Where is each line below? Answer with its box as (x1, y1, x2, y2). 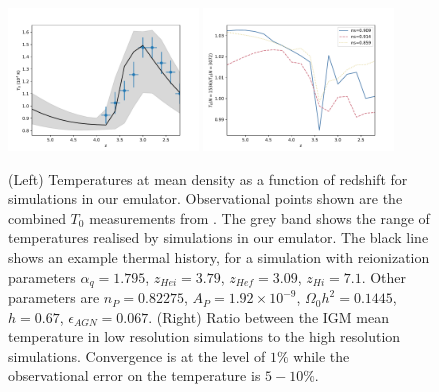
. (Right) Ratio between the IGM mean (148, 306, 389, 327)
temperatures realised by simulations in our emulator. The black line (8, 227, 429, 248)
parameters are (8, 287, 100, 308)
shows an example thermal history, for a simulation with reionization (8, 247, 430, 268)
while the (293, 345, 350, 366)
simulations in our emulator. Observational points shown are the (8, 188, 403, 209)
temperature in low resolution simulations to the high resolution (8, 326, 401, 347)
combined (8, 207, 66, 228)
